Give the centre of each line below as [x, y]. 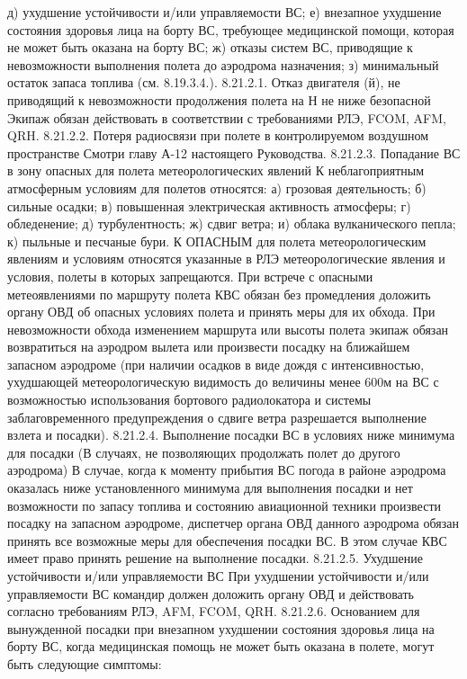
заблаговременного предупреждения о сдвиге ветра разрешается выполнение [217, 417]
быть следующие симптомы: [85, 663]
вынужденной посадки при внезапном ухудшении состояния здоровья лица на [221, 628]
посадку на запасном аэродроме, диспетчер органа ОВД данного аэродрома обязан [233, 523]
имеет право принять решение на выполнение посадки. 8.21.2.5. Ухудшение [215, 558]
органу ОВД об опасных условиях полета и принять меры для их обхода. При [221, 312]
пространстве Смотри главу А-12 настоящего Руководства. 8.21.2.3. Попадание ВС [234, 152]
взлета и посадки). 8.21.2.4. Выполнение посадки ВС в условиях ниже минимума [231, 435]
